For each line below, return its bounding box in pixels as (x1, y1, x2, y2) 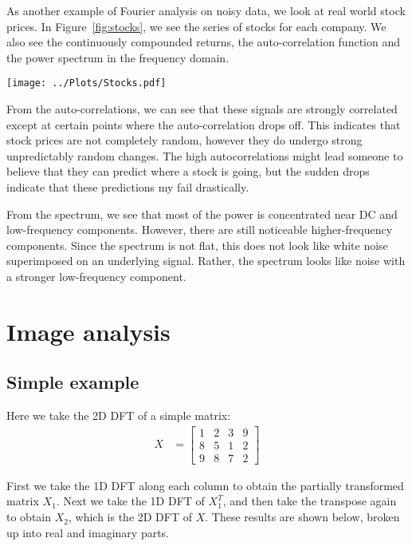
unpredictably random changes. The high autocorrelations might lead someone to (6, 147, 403, 164)
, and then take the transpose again (222, 493, 397, 509)
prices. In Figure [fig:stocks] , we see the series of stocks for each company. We (6, 18, 386, 34)
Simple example (6, 370, 139, 394)
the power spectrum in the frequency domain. (6, 49, 230, 65)
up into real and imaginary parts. (6, 524, 170, 540)
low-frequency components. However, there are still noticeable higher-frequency (6, 221, 393, 238)
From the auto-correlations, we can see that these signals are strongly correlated (6, 101, 398, 117)
